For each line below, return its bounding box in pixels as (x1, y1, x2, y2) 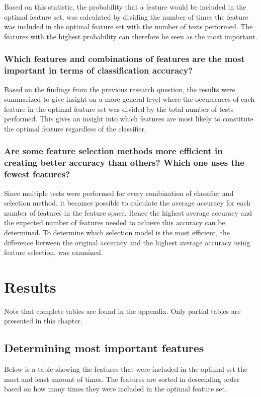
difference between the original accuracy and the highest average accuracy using (4, 237, 250, 247)
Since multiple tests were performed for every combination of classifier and (4, 187, 234, 198)
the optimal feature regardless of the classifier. (4, 123, 146, 134)
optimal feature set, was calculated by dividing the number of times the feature (4, 11, 248, 22)
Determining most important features (4, 340, 204, 356)
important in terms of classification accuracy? (4, 64, 193, 77)
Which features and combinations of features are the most (4, 52, 245, 65)
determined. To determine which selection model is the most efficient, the (4, 227, 230, 237)
